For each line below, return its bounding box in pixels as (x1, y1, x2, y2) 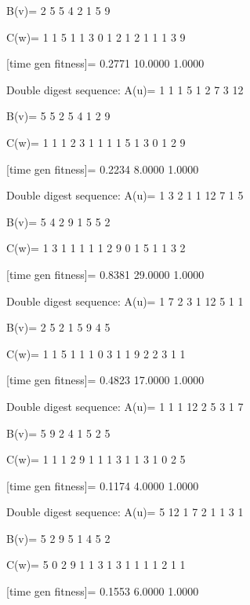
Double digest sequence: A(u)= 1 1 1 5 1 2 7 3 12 (6, 81, 244, 97)
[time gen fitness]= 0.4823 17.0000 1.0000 (6, 372, 205, 388)
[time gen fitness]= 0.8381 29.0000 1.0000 (6, 266, 205, 282)
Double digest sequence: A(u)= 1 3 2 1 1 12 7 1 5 (6, 187, 244, 203)
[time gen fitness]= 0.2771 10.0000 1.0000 (6, 55, 205, 71)
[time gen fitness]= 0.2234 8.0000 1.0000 (6, 160, 199, 177)
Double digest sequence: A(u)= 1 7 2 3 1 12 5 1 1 (6, 292, 244, 309)
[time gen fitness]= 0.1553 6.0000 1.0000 (6, 583, 199, 599)
